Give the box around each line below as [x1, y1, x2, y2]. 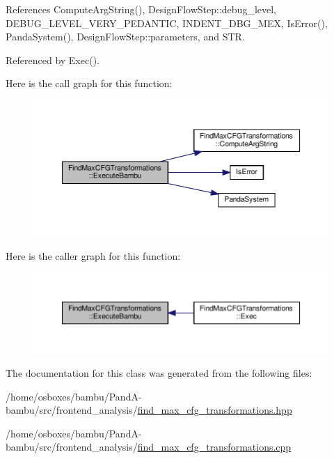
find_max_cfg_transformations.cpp [137, 439, 292, 454]
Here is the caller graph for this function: [6, 249, 181, 263]
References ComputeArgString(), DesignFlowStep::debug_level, [6, 2, 276, 16]
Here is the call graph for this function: [6, 76, 173, 91]
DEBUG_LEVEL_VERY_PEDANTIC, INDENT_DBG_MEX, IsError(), [6, 15, 328, 30]
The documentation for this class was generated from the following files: [6, 366, 312, 380]
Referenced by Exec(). [6, 52, 100, 67]
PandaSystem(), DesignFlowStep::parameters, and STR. [6, 29, 245, 44]
